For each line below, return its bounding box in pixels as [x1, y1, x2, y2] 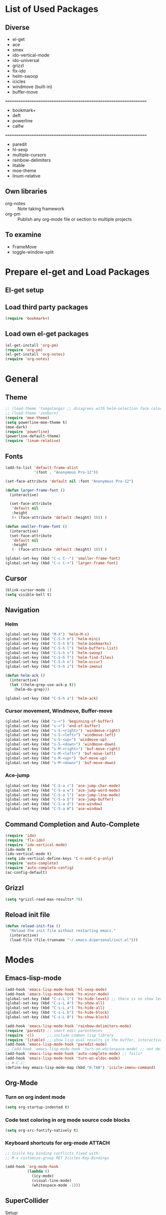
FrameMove [12, 244, 37, 250]
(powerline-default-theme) [5, 434, 61, 439]
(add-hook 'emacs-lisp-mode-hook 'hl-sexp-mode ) [5, 987, 107, 992]
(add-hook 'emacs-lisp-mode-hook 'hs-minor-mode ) [5, 992, 110, 996]
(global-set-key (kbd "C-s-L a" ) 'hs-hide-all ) [5, 1005, 105, 1010]
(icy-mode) [31, 1173, 54, 1179]
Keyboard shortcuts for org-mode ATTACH [5, 1140, 110, 1147]
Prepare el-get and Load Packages [5, 266, 150, 277]
